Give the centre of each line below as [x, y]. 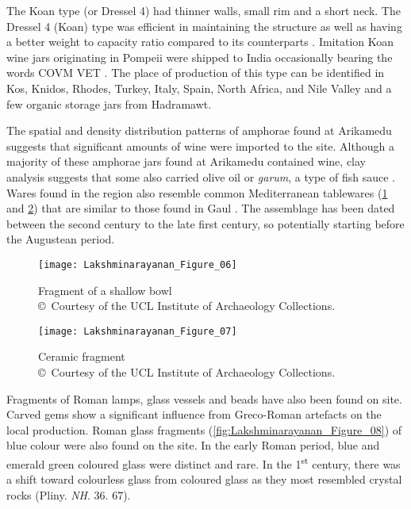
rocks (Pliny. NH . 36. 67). [69, 494]
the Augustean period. [61, 239]
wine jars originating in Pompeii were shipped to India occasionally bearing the [200, 57]
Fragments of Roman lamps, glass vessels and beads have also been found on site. [204, 398]
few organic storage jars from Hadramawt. [109, 103]
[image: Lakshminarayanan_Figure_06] [138, 264]
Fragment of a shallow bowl [105, 290]
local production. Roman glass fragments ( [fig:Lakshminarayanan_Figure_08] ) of [204, 429]
